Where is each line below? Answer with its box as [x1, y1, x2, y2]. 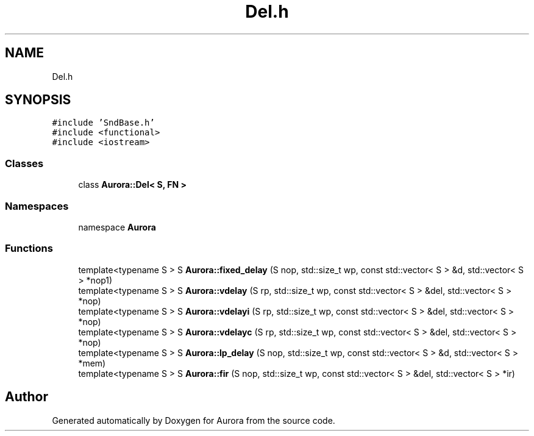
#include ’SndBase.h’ [52, 118, 155, 128]
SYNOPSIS [5, 92, 71, 108]
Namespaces [5, 199, 69, 212]
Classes [5, 157, 44, 170]
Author [5, 389, 48, 405]
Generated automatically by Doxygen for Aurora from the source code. [52, 415, 335, 426]
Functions [5, 242, 53, 255]
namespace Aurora [78, 221, 156, 232]
